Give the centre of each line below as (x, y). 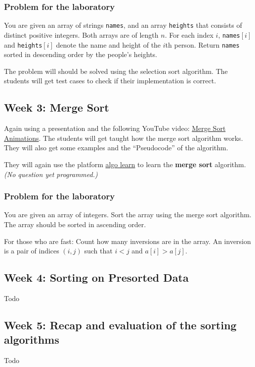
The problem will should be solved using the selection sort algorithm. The (116, 71)
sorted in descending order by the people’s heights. (81, 54)
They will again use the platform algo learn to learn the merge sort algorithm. (125, 164)
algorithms (32, 339)
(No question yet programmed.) (51, 174)
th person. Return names (202, 44)
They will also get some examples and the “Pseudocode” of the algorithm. (116, 148)
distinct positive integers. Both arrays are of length (81, 34)
